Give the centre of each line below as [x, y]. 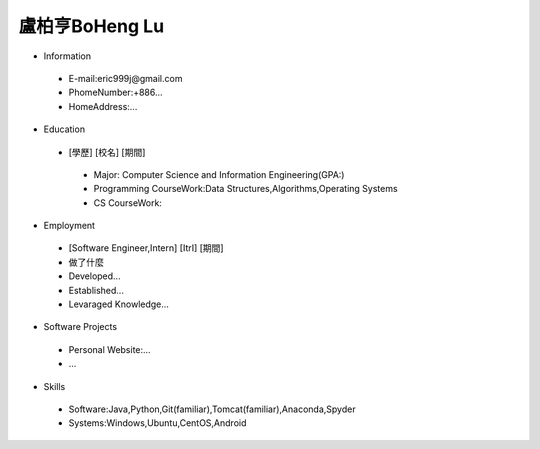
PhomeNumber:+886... [116, 92]
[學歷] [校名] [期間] [107, 152]
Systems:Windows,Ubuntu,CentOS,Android [157, 423]
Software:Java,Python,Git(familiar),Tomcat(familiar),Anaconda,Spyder [212, 409]
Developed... [94, 276]
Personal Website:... [109, 349]
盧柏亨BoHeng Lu [91, 26]
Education [64, 129]
